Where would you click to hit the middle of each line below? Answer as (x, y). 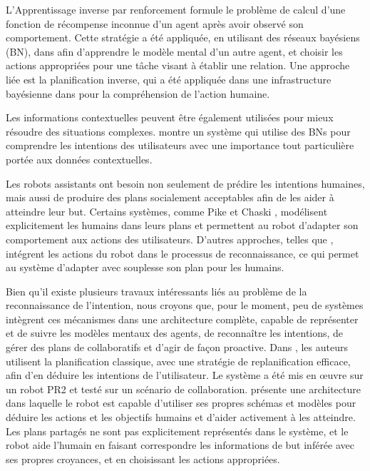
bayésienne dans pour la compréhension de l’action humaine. (138, 93)
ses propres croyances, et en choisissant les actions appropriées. (143, 459)
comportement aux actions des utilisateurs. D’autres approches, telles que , (170, 239)
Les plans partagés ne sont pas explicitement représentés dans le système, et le (177, 431)
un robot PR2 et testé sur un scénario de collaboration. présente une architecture (183, 389)
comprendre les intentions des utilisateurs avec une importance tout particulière (180, 145)
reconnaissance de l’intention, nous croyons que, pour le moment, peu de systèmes (185, 305)
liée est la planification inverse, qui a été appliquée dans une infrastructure (169, 79)
